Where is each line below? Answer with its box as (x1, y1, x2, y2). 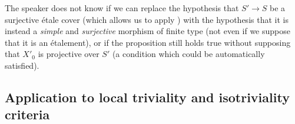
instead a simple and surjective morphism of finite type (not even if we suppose (5, 25, 290, 37)
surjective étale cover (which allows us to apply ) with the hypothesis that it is (5, 13, 289, 25)
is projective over (38, 48, 100, 60)
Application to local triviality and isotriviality (5, 88, 290, 106)
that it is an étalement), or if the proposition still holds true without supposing (5, 36, 291, 48)
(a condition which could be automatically (112, 48, 265, 60)
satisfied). (5, 59, 39, 71)
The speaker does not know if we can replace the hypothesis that (5, 2, 239, 14)
